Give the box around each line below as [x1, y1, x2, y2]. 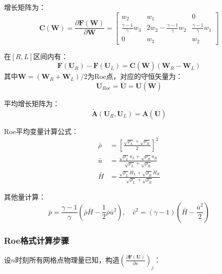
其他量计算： [4, 191, 46, 202]
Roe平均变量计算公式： [4, 126, 78, 136]
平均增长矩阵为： [4, 98, 60, 108]
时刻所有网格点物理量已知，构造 [15, 254, 120, 265]
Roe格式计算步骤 [4, 234, 69, 246]
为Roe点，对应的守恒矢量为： [87, 71, 183, 81]
